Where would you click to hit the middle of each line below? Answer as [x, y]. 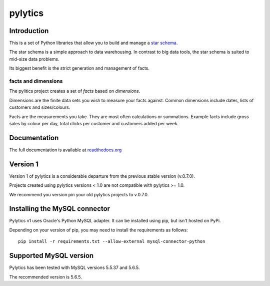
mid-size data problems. [34, 59]
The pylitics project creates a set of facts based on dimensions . [75, 91]
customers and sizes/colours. [40, 107]
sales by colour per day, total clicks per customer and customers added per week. [94, 123]
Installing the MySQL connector [59, 209]
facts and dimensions [36, 81]
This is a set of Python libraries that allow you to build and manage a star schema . [93, 43]
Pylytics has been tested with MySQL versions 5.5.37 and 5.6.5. [74, 267]
